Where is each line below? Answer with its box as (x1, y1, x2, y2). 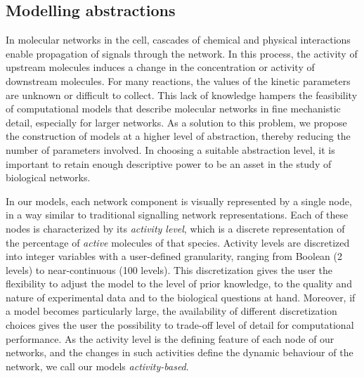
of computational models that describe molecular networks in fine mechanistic (6, 101, 341, 116)
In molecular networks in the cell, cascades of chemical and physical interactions (6, 32, 351, 47)
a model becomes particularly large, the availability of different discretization (6, 304, 337, 318)
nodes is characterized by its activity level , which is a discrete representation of (6, 221, 345, 235)
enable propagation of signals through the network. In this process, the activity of (6, 46, 358, 60)
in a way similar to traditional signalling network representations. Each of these (6, 207, 349, 222)
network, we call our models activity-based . (6, 358, 189, 373)
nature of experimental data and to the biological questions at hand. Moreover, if (6, 289, 356, 304)
